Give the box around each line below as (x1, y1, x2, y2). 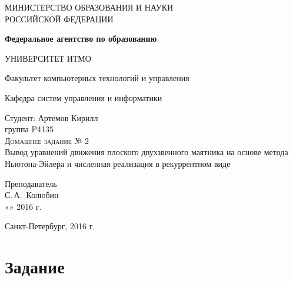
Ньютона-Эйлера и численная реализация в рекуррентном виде (5, 157, 231, 169)
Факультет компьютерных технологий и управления (5, 72, 189, 84)
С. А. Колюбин (5, 189, 59, 201)
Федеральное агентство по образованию (5, 32, 157, 45)
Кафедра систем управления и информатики (5, 91, 162, 103)
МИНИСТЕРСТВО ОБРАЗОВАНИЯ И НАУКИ (5, 1, 174, 13)
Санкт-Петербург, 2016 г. (5, 220, 95, 232)
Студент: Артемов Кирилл (5, 111, 98, 123)
